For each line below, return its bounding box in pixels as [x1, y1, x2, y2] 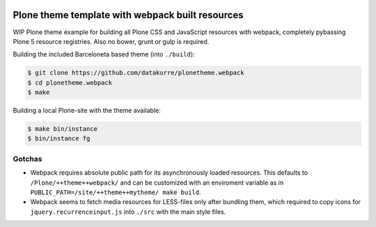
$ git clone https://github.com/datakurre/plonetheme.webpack [27, 69, 244, 77]
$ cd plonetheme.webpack [27, 79, 113, 86]
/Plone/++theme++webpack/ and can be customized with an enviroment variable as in [30, 178, 284, 187]
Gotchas [13, 154, 42, 164]
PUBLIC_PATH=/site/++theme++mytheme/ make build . [30, 188, 201, 196]
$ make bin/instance [27, 125, 97, 133]
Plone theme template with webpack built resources [13, 9, 244, 21]
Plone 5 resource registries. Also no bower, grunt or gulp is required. [13, 37, 210, 45]
